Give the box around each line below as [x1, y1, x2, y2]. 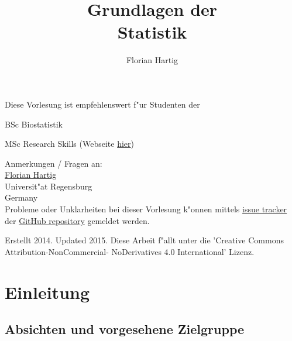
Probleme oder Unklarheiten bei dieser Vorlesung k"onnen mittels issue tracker [5, 203, 287, 215]
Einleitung [5, 280, 90, 304]
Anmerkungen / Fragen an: [5, 157, 102, 169]
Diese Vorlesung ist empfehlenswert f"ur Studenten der [5, 98, 200, 110]
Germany [5, 191, 38, 204]
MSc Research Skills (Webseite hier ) [5, 137, 135, 150]
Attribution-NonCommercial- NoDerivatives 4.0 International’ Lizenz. [5, 245, 255, 257]
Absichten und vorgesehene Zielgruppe [5, 320, 245, 338]
